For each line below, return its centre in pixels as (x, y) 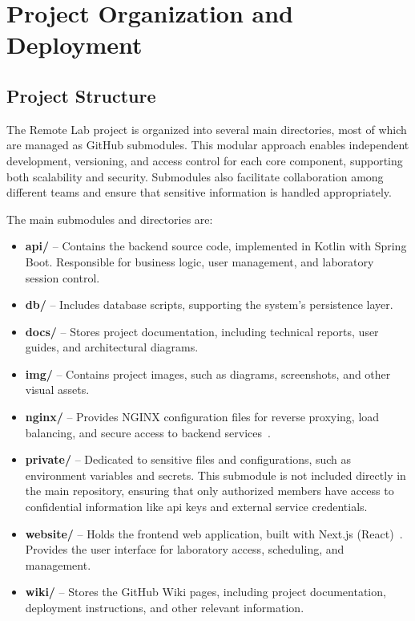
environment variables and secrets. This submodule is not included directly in (216, 475)
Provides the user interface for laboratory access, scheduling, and (185, 549)
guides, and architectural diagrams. (112, 347)
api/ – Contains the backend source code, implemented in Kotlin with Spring (216, 246)
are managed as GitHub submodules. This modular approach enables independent (208, 145)
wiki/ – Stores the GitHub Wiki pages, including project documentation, (205, 592)
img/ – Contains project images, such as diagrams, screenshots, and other (208, 373)
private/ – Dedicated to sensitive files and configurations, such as (188, 459)
